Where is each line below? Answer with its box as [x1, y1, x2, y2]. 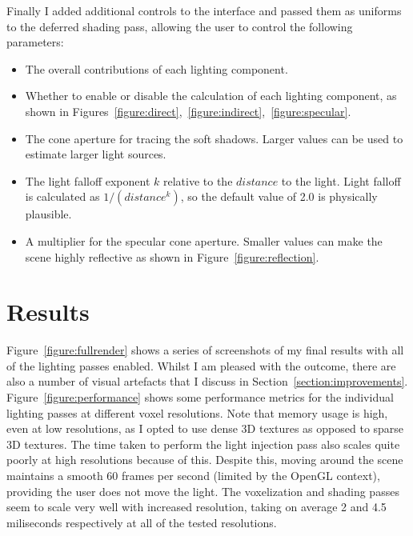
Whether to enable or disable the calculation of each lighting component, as [25, 87, 397, 104]
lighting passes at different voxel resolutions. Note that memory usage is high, [6, 404, 388, 421]
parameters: [6, 34, 64, 50]
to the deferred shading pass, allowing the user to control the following [6, 18, 353, 34]
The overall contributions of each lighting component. [25, 60, 288, 77]
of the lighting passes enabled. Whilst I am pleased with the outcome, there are [6, 357, 396, 374]
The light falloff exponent [25, 172, 150, 189]
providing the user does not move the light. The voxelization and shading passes [6, 482, 399, 499]
